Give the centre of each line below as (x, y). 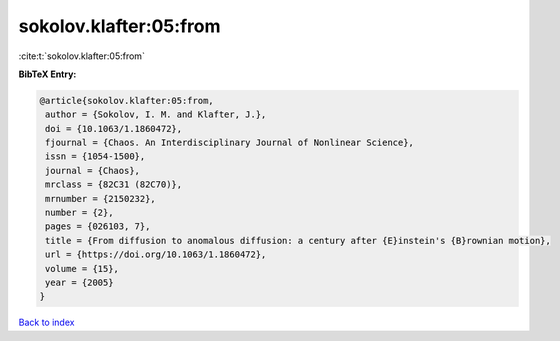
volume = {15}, (82, 268)
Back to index (46, 322)
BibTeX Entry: (47, 74)
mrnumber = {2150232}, (101, 198)
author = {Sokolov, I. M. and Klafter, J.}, (156, 114)
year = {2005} (79, 282)
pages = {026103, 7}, (98, 226)
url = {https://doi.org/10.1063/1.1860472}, (156, 254)
